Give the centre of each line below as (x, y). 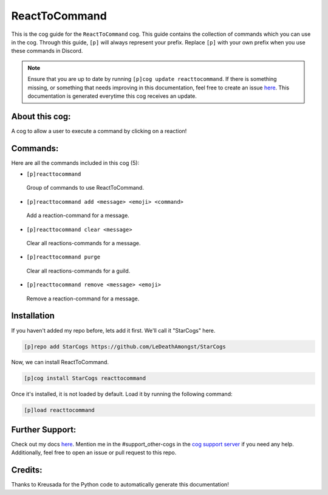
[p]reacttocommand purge (63, 257)
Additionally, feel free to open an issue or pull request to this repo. (94, 452)
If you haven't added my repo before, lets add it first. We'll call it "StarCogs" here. (113, 330)
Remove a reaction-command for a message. (83, 299)
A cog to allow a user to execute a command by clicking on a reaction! (99, 131)
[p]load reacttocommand (60, 410)
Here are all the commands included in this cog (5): (75, 163)
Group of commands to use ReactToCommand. (85, 188)
